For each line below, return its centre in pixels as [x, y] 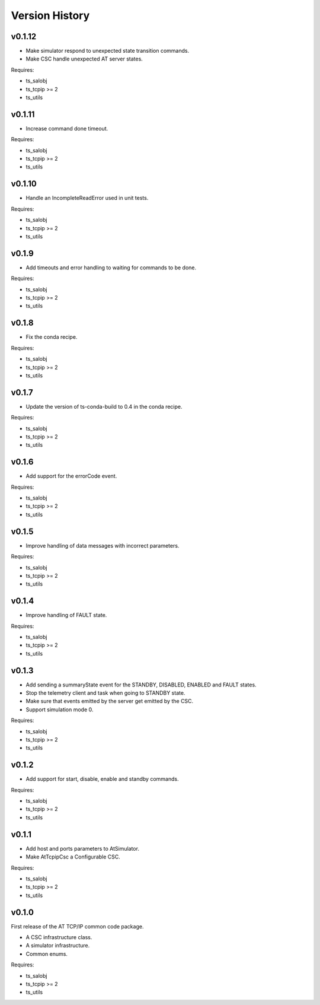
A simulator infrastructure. [58, 946]
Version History [50, 15]
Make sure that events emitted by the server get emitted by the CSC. [110, 701]
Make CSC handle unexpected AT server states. [84, 59]
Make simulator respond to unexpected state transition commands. [108, 51]
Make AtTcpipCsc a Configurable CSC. [73, 857]
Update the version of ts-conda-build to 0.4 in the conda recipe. [104, 406]
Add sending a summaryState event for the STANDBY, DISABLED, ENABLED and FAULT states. [141, 685]
